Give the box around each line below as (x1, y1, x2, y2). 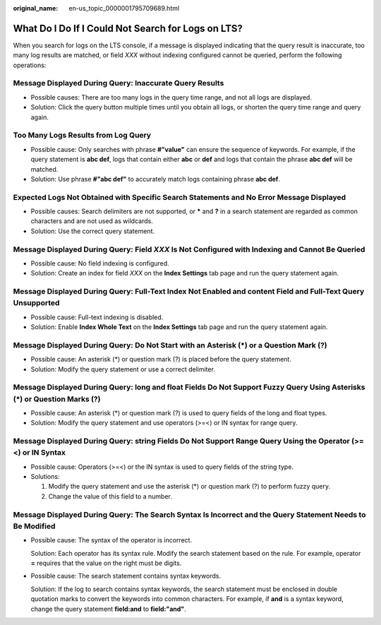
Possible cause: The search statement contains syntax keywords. (30, 572, 222, 581)
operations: (13, 61, 47, 69)
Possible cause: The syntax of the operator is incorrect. (30, 536, 193, 544)
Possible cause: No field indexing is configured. (30, 258, 169, 268)
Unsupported (13, 298, 60, 308)
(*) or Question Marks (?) (13, 394, 101, 404)
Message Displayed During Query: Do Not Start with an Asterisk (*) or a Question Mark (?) (13, 340, 327, 350)
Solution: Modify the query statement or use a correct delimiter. (30, 364, 215, 374)
